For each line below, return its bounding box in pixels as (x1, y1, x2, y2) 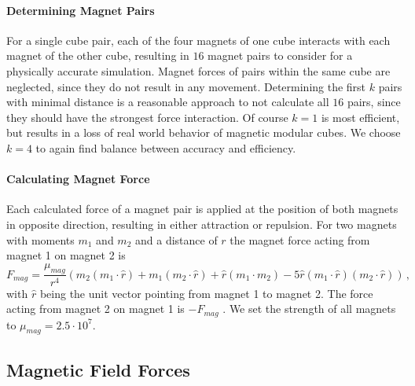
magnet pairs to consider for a (207, 47, 353, 64)
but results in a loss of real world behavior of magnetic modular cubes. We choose (6, 124, 401, 141)
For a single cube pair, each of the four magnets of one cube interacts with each (6, 31, 391, 48)
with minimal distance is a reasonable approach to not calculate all (6, 94, 329, 110)
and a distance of (134, 231, 218, 248)
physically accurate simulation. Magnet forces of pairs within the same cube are (6, 62, 391, 79)
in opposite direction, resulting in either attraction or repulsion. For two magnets (6, 215, 397, 232)
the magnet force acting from (230, 231, 370, 248)
